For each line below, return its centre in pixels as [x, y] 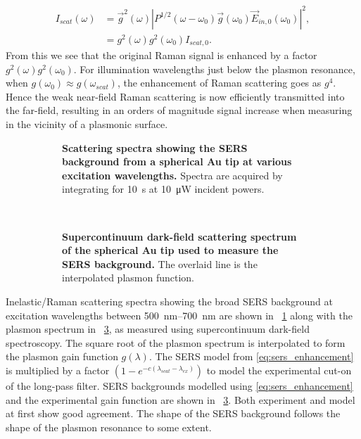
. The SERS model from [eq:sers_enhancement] [251, 356]
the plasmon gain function [62, 356]
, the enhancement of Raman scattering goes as [219, 83]
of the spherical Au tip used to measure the [170, 250]
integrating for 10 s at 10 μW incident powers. [163, 189]
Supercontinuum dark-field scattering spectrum [179, 236]
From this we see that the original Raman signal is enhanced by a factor [161, 55]
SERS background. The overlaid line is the [160, 263]
